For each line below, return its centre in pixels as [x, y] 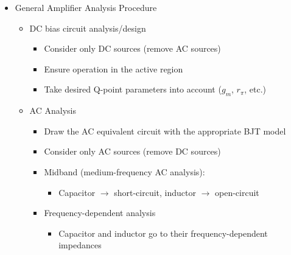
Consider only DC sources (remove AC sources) [132, 48]
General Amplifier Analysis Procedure [86, 7]
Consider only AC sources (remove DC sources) [132, 151]
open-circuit [237, 192]
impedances [80, 245]
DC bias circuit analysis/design [88, 28]
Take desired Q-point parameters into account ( [133, 89]
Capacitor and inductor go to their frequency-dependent [163, 233]
